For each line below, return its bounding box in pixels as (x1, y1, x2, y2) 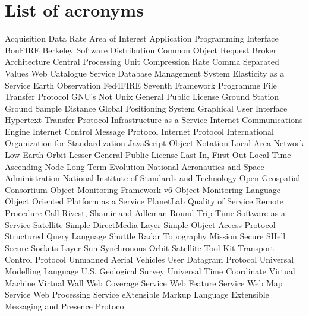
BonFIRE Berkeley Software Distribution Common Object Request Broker (5, 43, 277, 56)
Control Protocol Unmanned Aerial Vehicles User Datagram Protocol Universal (5, 253, 294, 266)
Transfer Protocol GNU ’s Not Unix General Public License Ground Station (5, 90, 279, 103)
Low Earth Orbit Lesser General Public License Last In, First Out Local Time (5, 148, 291, 161)
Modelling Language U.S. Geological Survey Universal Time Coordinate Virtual (5, 265, 295, 277)
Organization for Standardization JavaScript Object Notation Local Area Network (5, 137, 304, 149)
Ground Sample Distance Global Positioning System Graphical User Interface (5, 102, 288, 114)
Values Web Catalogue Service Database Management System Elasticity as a (5, 67, 285, 79)
